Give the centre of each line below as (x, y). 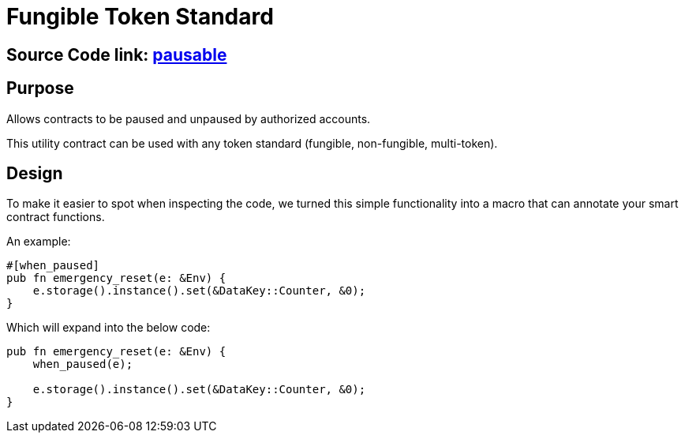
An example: (39, 242)
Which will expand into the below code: (109, 328)
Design (35, 174)
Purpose (40, 88)
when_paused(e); (83, 364)
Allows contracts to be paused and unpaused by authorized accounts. (189, 118)
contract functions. (56, 217)
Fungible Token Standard (140, 17)
